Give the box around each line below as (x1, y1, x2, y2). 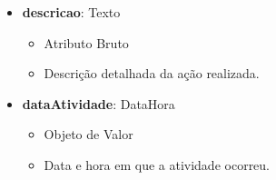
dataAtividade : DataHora (22, 94, 175, 113)
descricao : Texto (22, 3, 121, 21)
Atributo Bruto (44, 33, 129, 52)
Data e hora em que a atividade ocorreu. (44, 155, 271, 174)
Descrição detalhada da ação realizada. (44, 64, 260, 83)
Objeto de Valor (44, 125, 133, 144)
